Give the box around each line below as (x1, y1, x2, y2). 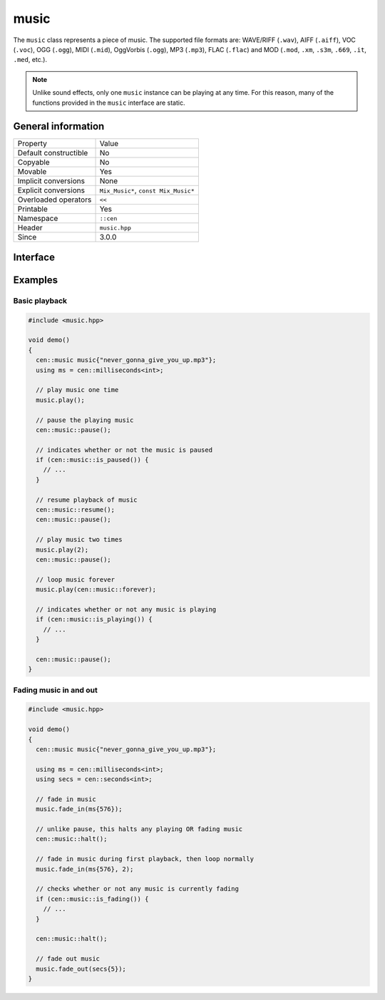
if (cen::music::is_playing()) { (36, 615, 153, 624)
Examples (13, 274, 58, 286)
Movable (17, 167, 47, 177)
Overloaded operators (17, 195, 92, 205)
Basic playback (13, 296, 68, 306)
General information (13, 120, 105, 133)
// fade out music (36, 955, 100, 963)
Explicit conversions (17, 185, 86, 195)
